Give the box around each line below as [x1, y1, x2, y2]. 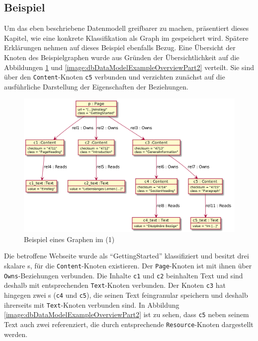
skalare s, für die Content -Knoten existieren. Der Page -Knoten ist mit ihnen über [4, 260, 252, 270]
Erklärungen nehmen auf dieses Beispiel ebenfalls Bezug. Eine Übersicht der [4, 42, 236, 53]
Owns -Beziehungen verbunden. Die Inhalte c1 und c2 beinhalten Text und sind [4, 270, 243, 280]
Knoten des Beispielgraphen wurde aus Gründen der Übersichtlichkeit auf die [4, 52, 240, 62]
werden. [4, 329, 28, 339]
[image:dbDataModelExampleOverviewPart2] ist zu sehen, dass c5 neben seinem [4, 309, 249, 320]
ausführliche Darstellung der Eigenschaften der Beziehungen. [4, 81, 188, 91]
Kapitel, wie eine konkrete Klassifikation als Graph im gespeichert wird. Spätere [4, 32, 249, 43]
